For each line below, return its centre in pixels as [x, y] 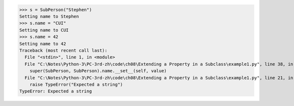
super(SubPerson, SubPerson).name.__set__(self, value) [98, 71]
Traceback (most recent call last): [63, 50]
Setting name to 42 [43, 44]
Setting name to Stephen [49, 16]
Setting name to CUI [44, 30]
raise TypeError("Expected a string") [76, 84]
